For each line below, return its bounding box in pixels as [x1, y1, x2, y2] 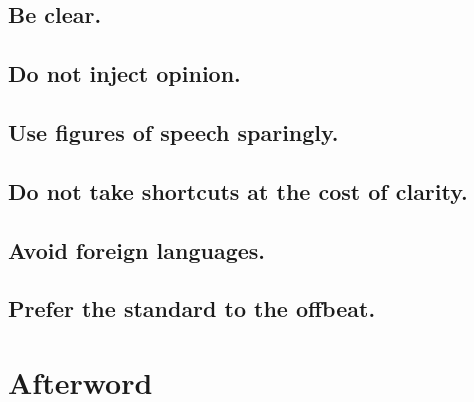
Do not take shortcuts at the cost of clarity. [8, 175, 468, 206]
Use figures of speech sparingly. [8, 116, 339, 147]
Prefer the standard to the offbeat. [8, 293, 376, 324]
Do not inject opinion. [8, 58, 241, 89]
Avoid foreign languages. [8, 234, 266, 265]
